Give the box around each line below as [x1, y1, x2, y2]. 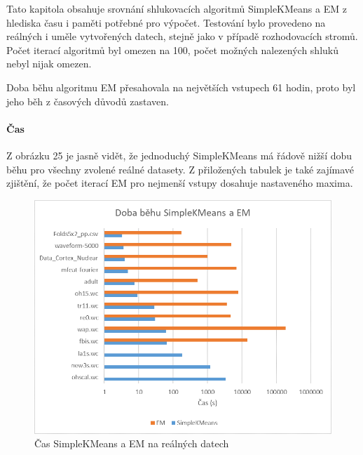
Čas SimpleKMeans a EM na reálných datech [34, 436, 229, 451]
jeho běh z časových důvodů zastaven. [6, 93, 169, 108]
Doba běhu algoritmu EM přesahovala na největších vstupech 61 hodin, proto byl [6, 79, 356, 94]
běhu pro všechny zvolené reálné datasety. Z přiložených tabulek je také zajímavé [6, 161, 355, 176]
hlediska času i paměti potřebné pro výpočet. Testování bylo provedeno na [6, 15, 326, 29]
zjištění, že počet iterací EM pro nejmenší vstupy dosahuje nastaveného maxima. [6, 176, 353, 190]
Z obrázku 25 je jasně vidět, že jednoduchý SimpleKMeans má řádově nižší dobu [6, 147, 352, 162]
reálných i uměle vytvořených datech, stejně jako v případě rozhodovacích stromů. [6, 29, 358, 44]
